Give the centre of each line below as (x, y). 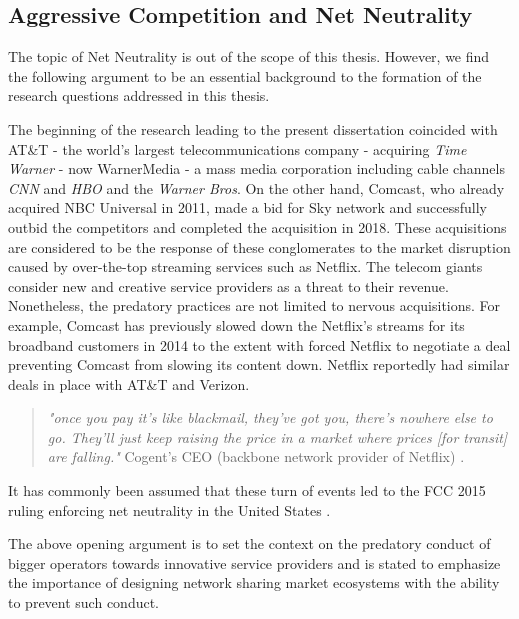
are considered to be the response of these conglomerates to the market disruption (259, 246)
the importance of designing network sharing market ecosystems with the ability (254, 582)
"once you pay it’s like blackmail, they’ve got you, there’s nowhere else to (270, 417)
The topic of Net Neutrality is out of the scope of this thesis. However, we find (249, 56)
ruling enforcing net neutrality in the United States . (169, 509)
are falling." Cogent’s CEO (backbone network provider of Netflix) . (256, 456)
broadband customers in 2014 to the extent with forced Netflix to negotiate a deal (259, 344)
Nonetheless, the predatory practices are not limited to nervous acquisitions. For (254, 305)
